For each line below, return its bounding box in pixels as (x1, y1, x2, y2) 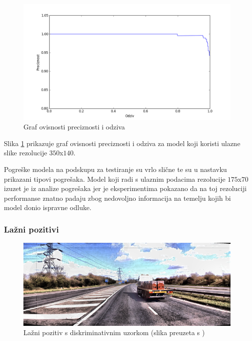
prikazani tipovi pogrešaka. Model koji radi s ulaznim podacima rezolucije (4, 173, 226, 184)
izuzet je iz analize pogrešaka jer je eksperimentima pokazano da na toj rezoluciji (4, 183, 247, 193)
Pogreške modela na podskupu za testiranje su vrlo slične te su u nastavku (4, 164, 227, 174)
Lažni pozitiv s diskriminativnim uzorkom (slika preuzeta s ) (23, 327, 205, 338)
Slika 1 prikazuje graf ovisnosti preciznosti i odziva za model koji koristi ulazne (4, 138, 240, 148)
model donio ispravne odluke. (4, 202, 92, 213)
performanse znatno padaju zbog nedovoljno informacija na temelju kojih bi (4, 192, 231, 203)
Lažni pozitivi (4, 223, 59, 235)
